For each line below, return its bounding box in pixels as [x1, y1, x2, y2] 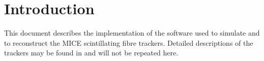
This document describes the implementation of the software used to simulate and [4, 27, 260, 38]
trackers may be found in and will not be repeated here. [4, 47, 179, 58]
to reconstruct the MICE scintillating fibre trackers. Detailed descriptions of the [4, 37, 253, 48]
